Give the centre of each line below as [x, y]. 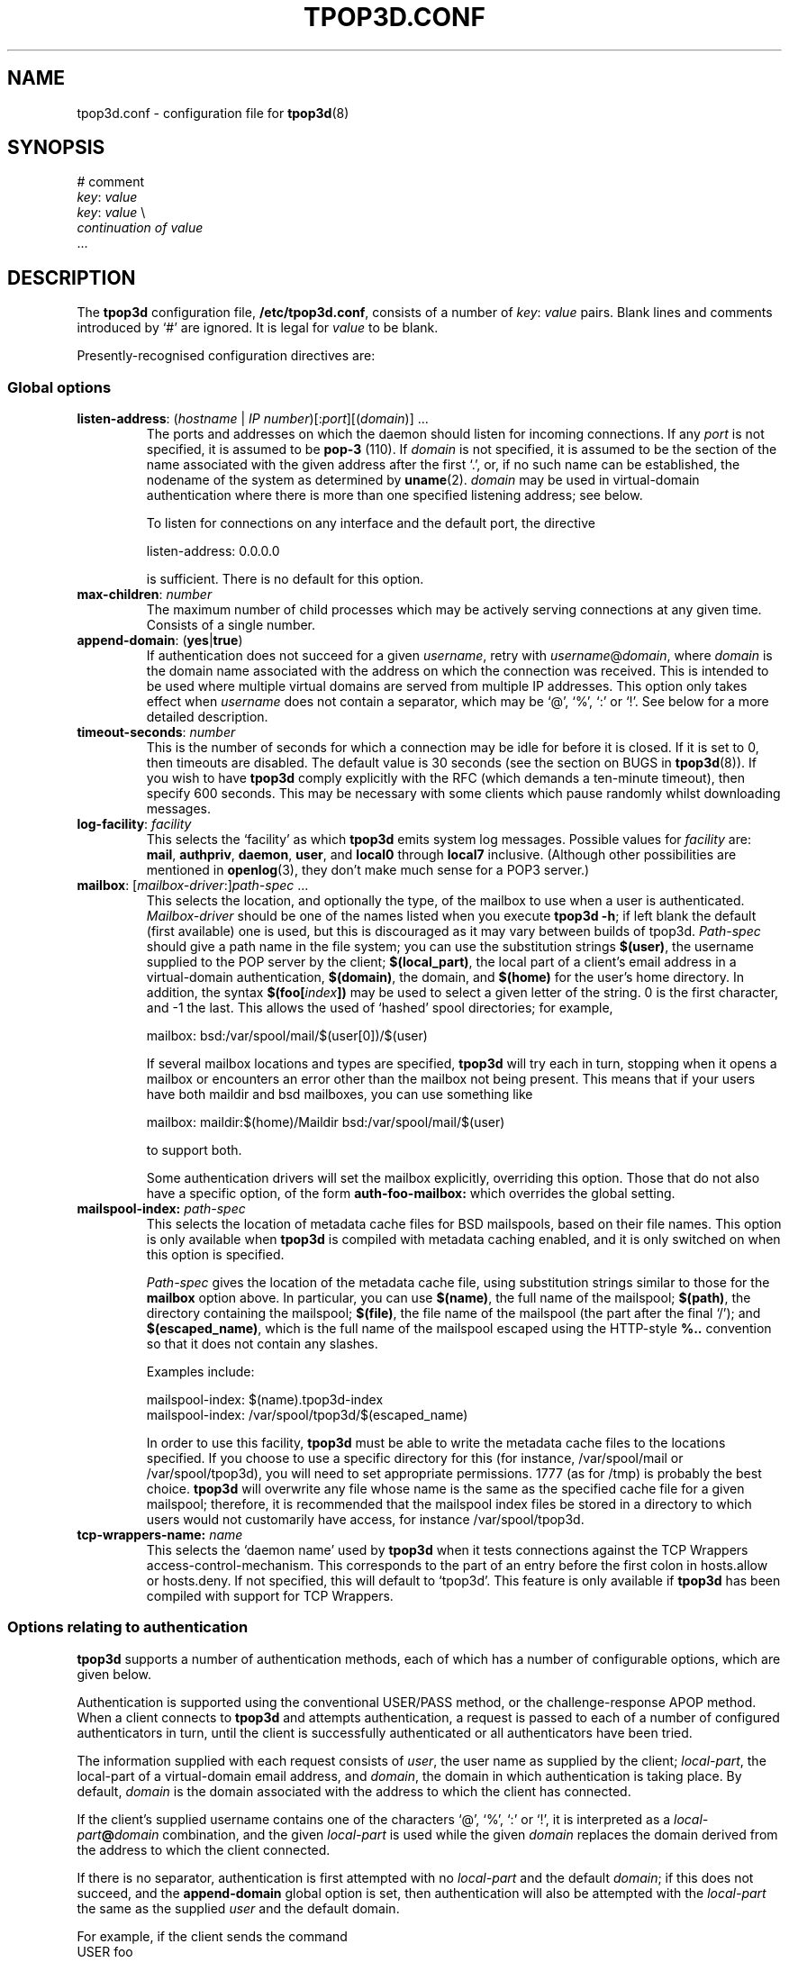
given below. [114, 1674]
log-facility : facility [134, 824]
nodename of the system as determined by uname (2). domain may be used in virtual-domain [423, 480]
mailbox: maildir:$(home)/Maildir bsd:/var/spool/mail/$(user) [326, 1122]
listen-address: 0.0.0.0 [213, 551]
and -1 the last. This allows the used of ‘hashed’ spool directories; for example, [380, 1008]
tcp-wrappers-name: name [160, 1535]
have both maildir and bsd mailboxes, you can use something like [340, 1095]
